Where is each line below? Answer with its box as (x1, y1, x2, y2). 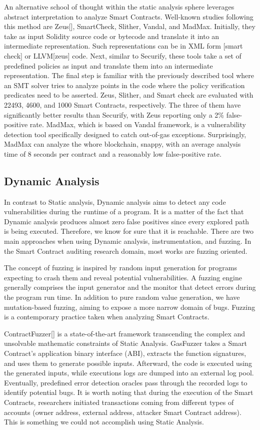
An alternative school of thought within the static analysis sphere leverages (4, 2, 234, 12)
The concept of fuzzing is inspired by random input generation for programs (4, 262, 237, 273)
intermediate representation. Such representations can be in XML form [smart (4, 41, 243, 51)
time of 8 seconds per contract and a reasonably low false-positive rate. (4, 148, 221, 159)
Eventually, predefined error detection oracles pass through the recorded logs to (4, 377, 247, 387)
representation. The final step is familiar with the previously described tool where (4, 70, 254, 81)
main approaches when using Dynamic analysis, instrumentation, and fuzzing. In (4, 236, 251, 246)
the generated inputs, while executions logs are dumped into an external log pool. (4, 367, 254, 378)
